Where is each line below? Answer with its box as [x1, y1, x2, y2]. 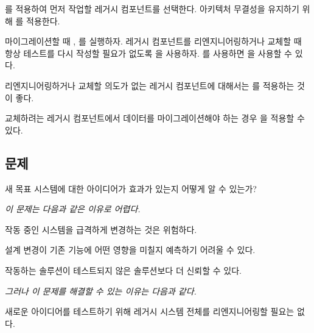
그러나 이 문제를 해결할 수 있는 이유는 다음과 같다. [5, 284, 197, 297]
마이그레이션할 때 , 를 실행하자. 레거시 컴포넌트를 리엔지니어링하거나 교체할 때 [5, 35, 302, 48]
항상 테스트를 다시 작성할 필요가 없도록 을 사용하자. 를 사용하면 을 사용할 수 [5, 46, 292, 59]
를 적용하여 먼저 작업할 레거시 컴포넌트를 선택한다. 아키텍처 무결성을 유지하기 [5, 2, 299, 15]
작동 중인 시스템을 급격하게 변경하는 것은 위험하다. [5, 223, 197, 235]
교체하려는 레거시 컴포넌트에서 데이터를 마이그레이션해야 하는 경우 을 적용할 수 [5, 112, 305, 124]
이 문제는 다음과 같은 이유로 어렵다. [5, 202, 141, 215]
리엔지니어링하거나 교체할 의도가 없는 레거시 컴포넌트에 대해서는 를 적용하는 [5, 79, 295, 91]
